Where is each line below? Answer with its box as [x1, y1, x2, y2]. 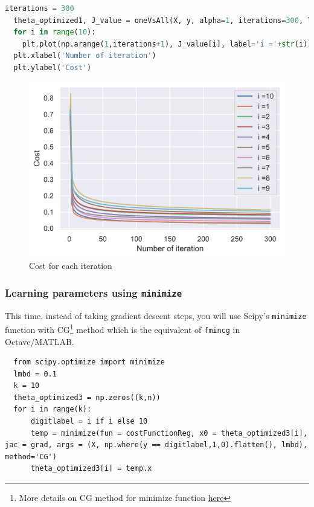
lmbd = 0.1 [13, 369, 57, 378]
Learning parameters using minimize [5, 285, 182, 300]
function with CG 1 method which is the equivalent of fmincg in [5, 321, 240, 335]
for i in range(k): [13, 405, 92, 414]
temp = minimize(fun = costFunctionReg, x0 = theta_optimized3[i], [30, 428, 308, 438]
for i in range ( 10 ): [13, 28, 96, 37]
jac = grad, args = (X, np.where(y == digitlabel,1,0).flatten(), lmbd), [5, 441, 308, 450]
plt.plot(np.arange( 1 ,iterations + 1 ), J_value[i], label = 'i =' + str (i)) [22, 39, 312, 48]
